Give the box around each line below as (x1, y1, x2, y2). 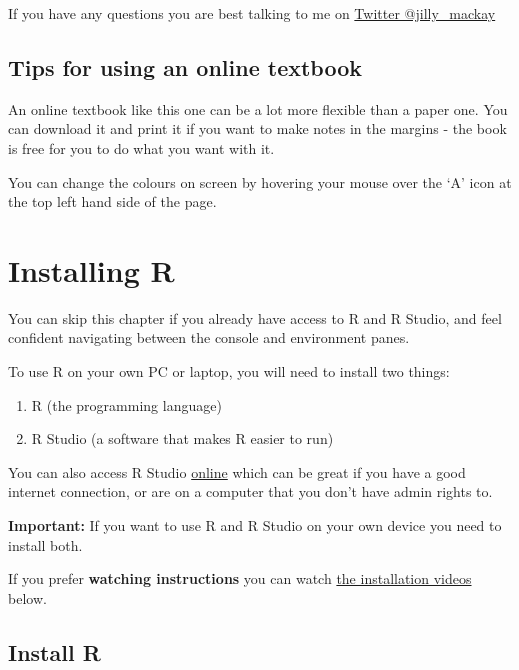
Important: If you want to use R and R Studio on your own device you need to (8, 515, 502, 536)
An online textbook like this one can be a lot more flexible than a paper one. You (8, 98, 508, 119)
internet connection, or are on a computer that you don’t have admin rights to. (8, 481, 493, 502)
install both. (8, 534, 83, 555)
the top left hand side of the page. (8, 191, 217, 212)
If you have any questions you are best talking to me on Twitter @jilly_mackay (8, 3, 496, 23)
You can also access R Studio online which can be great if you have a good (8, 461, 466, 482)
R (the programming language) (31, 394, 222, 415)
